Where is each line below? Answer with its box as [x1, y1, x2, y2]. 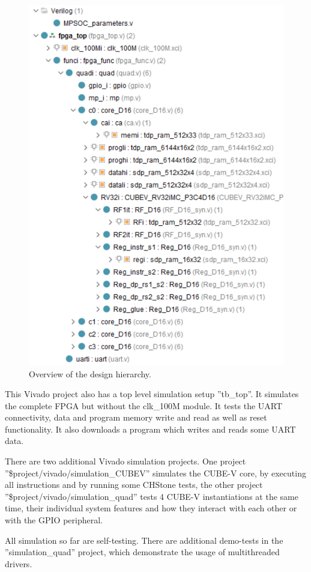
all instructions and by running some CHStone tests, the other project [5, 478, 263, 491]
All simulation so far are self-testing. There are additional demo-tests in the [5, 534, 283, 546]
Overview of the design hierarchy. [29, 367, 151, 380]
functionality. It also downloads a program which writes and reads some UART [5, 422, 296, 435]
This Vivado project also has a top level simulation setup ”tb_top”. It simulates [5, 388, 299, 400]
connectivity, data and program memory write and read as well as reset [5, 411, 267, 424]
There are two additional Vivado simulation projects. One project [5, 455, 246, 467]
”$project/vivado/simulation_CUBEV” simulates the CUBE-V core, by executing [5, 466, 306, 479]
